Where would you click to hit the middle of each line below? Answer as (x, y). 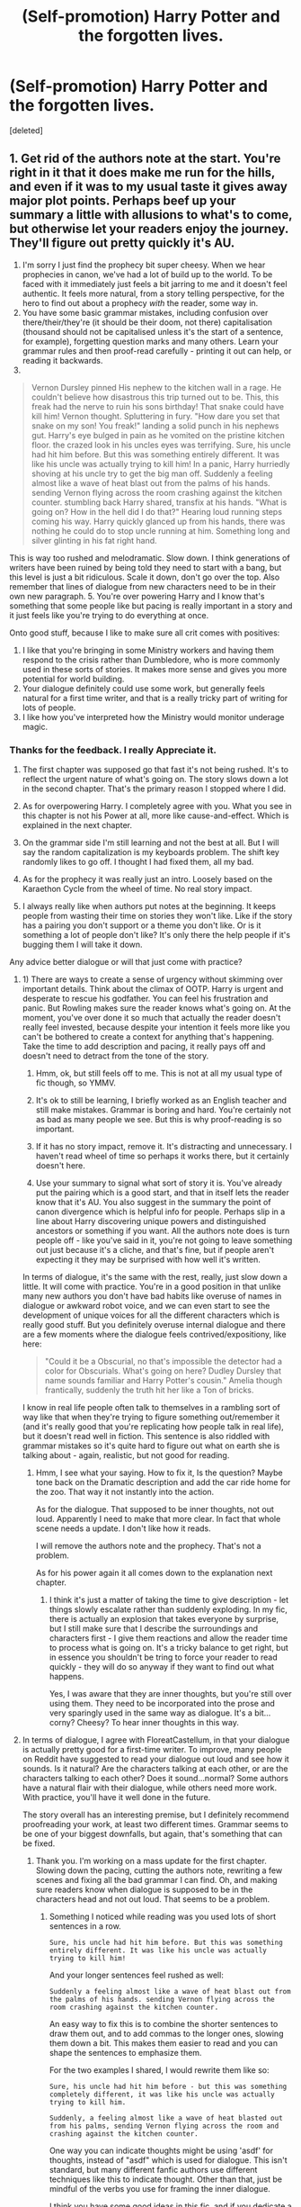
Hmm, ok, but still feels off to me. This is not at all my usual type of (159, 1074)
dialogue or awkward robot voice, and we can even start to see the (146, 1306)
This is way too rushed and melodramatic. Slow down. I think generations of (150, 558)
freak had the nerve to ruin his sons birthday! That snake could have (158, 406)
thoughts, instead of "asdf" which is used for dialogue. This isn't (168, 2160)
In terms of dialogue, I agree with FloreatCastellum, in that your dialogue (156, 1740)
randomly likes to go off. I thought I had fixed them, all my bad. (138, 862)
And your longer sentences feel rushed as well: (137, 1975)
